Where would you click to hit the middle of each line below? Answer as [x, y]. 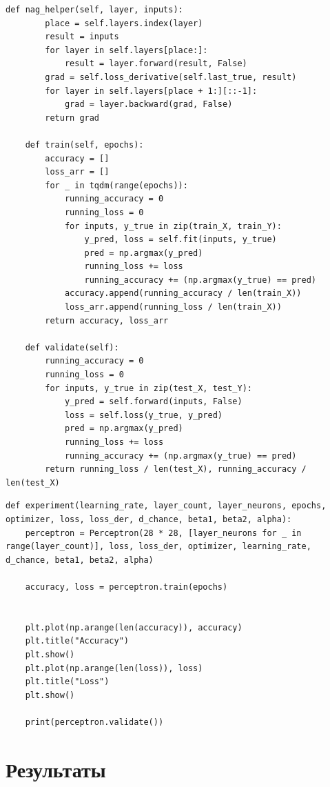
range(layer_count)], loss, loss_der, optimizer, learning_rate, [158, 547]
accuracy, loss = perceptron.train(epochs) [126, 587]
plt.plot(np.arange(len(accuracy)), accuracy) [134, 627]
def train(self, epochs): [84, 145]
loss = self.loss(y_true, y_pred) [143, 415]
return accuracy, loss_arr [107, 320]
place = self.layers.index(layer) [124, 23]
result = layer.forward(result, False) [156, 64]
